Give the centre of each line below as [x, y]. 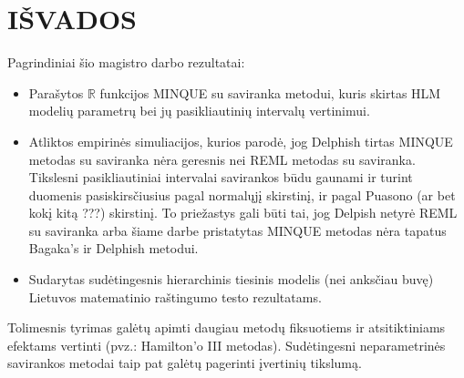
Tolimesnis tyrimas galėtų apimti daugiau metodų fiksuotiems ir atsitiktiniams [227, 327]
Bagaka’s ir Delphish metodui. [113, 248]
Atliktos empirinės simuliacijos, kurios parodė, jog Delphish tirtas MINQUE [241, 141]
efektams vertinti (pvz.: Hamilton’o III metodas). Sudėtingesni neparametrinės [227, 345]
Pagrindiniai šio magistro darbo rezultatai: [126, 62]
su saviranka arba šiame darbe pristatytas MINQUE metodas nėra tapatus [237, 230]
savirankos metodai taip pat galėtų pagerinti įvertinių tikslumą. [185, 363]
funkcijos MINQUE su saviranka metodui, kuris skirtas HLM [270, 92]
